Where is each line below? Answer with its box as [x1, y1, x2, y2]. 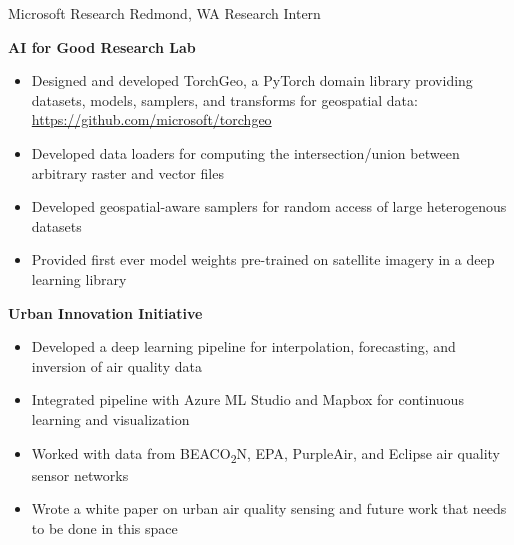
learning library [31, 268, 127, 289]
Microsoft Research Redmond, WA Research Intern [8, 3, 321, 23]
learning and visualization [31, 408, 190, 429]
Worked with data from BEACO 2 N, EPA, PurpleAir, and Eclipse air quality [31, 442, 501, 466]
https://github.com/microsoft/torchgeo [31, 109, 272, 130]
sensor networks [31, 464, 129, 485]
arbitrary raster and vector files [31, 162, 224, 183]
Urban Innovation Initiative [8, 302, 203, 323]
